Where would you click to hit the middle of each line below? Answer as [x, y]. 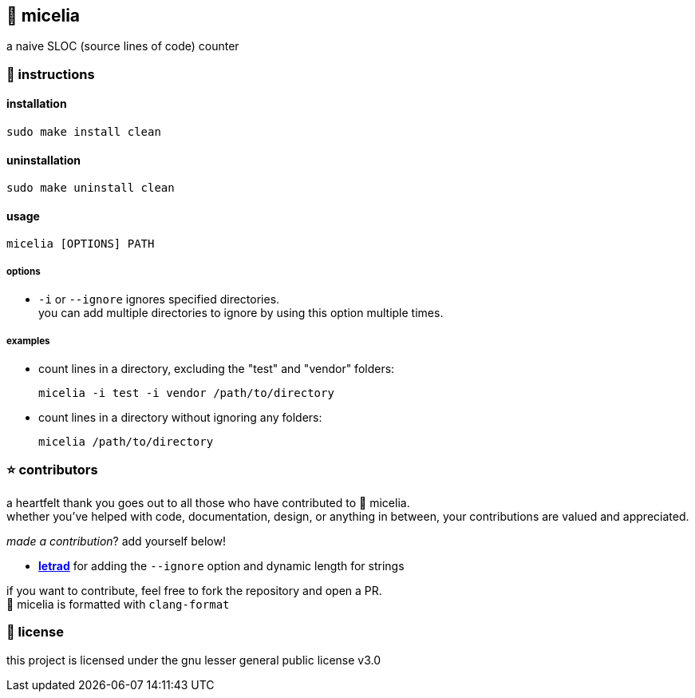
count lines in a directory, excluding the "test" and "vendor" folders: [217, 369]
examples [28, 341]
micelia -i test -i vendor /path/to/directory [186, 393]
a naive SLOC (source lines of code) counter [123, 46]
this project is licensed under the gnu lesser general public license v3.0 [194, 660]
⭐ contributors [52, 470]
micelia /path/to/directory [126, 442]
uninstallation [44, 160]
